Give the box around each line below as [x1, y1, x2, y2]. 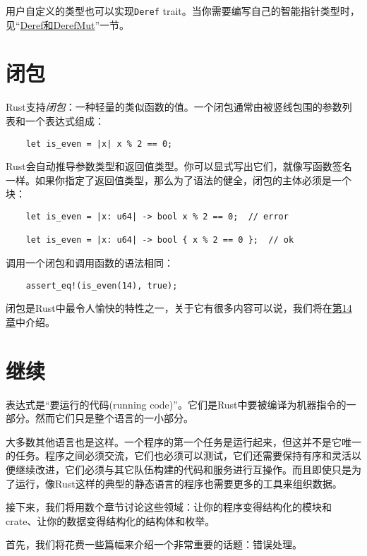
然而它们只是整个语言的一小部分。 [35, 411, 193, 425]
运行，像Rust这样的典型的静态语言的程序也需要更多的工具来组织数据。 [15, 476, 342, 490]
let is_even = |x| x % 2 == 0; [25, 138, 173, 149]
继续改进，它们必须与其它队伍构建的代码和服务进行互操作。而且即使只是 [15, 461, 351, 476]
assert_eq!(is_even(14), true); [25, 280, 178, 291]
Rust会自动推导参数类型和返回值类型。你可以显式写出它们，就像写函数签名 [6, 159, 352, 174]
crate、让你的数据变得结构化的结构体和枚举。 [6, 513, 215, 528]
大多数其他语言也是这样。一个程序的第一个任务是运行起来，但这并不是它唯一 [6, 434, 361, 449]
